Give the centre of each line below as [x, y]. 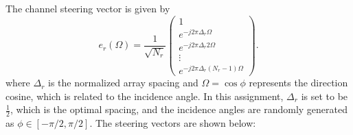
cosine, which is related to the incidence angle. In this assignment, [145, 96]
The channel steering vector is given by [88, 8]
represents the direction [298, 83]
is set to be [324, 96]
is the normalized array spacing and [123, 83]
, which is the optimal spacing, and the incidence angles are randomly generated [179, 109]
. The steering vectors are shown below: [173, 123]
